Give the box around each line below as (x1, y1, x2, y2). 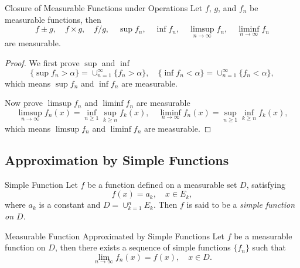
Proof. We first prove (5, 57, 80, 68)
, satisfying (246, 178, 285, 190)
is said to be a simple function (186, 198, 295, 211)
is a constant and (39, 198, 101, 211)
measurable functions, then (5, 13, 101, 25)
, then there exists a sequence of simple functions (54, 241, 231, 253)
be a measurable (234, 229, 292, 242)
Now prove (5, 97, 43, 109)
